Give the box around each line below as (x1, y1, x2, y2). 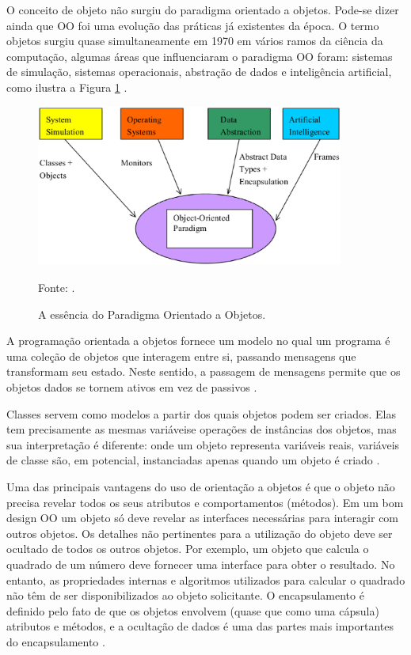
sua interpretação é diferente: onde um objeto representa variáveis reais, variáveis (6, 436, 400, 452)
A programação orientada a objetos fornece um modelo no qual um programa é (6, 332, 390, 349)
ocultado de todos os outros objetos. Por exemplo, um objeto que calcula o (6, 540, 369, 557)
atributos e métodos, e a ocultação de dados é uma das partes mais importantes (6, 618, 394, 634)
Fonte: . (38, 279, 75, 295)
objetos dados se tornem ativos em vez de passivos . (6, 378, 257, 395)
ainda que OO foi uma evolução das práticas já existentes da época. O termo (6, 17, 379, 33)
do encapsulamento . (6, 633, 105, 649)
